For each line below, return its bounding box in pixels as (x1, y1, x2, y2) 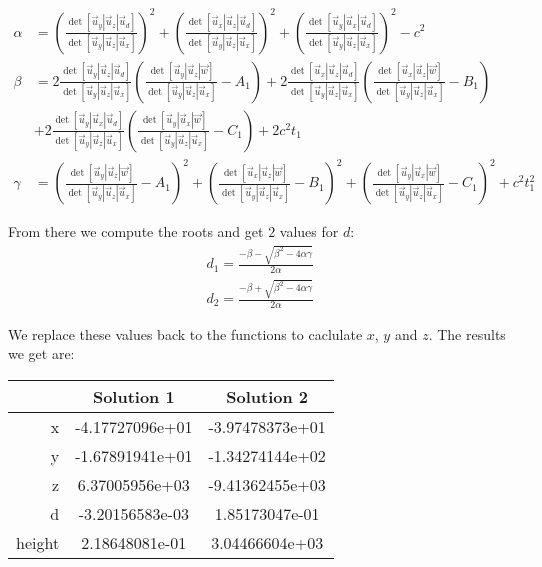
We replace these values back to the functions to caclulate (8, 323, 363, 344)
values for (279, 221, 339, 242)
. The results (428, 323, 506, 344)
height (16, 531, 60, 555)
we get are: (8, 343, 75, 364)
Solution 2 (226, 385, 309, 409)
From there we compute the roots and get (8, 221, 264, 242)
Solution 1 (92, 385, 175, 409)
